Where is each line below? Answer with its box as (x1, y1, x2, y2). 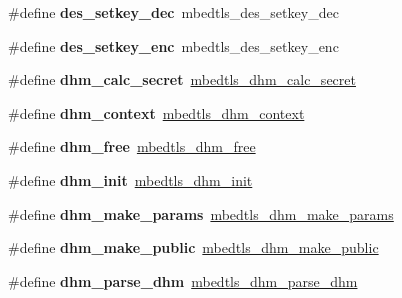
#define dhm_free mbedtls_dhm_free (8, 136, 256, 157)
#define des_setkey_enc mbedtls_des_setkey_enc (8, 35, 339, 56)
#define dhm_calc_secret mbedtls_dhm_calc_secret (8, 69, 356, 90)
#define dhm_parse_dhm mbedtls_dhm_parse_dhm (8, 270, 358, 291)
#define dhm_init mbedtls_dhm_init (8, 169, 253, 190)
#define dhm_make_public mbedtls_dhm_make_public (8, 237, 379, 258)
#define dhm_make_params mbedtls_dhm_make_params (8, 203, 394, 224)
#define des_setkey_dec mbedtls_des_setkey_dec (8, 2, 339, 22)
